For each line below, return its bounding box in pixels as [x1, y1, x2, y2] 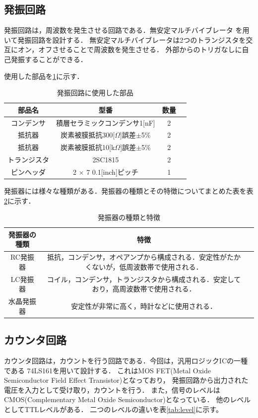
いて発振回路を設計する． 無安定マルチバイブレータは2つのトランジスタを [4, 34, 246, 45]
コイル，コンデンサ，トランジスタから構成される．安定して [47, 274, 241, 284]
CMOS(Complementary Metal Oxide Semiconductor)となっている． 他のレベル [4, 394, 251, 405]
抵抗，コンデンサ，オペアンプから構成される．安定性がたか [47, 252, 241, 262]
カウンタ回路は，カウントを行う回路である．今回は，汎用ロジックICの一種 [4, 355, 248, 366]
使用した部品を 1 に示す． [4, 70, 84, 81]
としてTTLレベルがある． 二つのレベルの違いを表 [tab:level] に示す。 [4, 404, 223, 415]
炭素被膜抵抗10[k [61, 142, 115, 152]
